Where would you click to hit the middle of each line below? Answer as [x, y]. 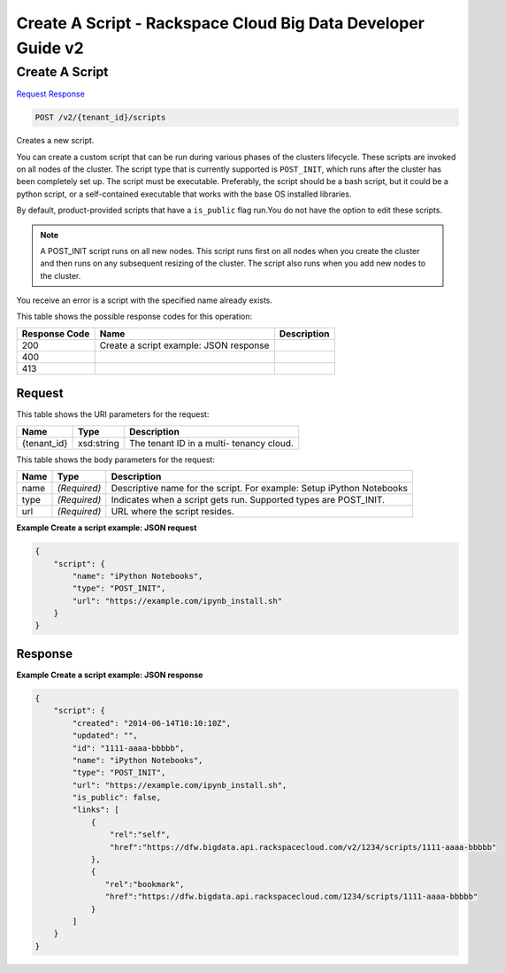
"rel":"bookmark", [145, 884]
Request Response [51, 94]
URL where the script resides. [172, 512]
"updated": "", [105, 736]
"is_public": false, [117, 798]
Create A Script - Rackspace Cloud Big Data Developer [220, 23]
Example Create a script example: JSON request [107, 528]
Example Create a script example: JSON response [110, 675]
